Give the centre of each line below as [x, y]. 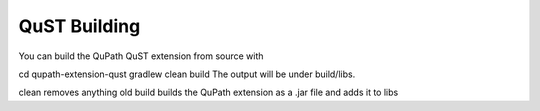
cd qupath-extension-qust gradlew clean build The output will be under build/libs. [187, 74]
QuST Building [79, 26]
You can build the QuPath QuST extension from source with [141, 56]
